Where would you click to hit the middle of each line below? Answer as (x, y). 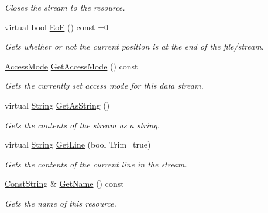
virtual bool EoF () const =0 (57, 27)
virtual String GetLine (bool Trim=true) (78, 144)
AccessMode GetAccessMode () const (71, 66)
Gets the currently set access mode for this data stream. (104, 85)
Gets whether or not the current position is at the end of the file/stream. (134, 46)
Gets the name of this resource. (61, 203)
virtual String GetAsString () (57, 105)
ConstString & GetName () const (64, 184)
